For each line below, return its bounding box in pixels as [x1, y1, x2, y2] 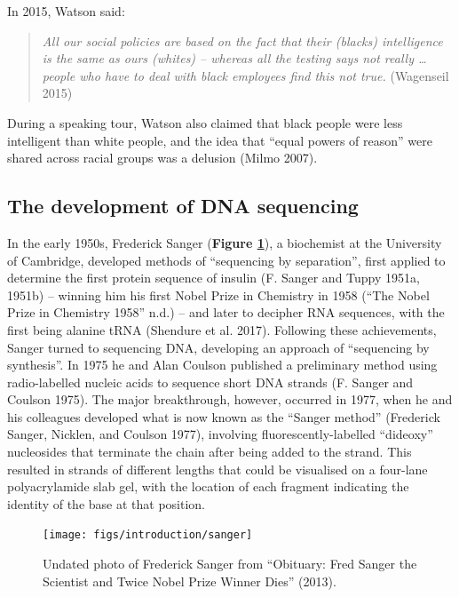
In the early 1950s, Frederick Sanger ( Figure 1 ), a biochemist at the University [7, 233, 442, 251]
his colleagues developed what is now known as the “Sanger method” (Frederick [7, 407, 440, 426]
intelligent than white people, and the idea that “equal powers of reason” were [7, 131, 432, 149]
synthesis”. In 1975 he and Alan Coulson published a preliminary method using [7, 355, 438, 374]
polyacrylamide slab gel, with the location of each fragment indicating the [7, 477, 409, 496]
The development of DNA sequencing [7, 192, 359, 219]
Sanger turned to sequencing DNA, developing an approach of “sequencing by [7, 338, 430, 356]
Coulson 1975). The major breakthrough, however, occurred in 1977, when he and [7, 390, 453, 409]
